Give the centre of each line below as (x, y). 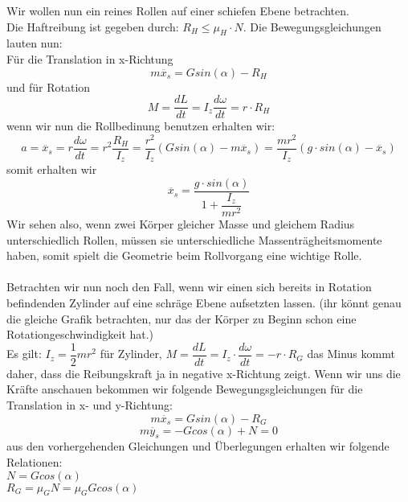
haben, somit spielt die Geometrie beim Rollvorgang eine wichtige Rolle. (184, 255)
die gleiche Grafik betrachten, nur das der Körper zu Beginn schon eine (182, 318)
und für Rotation (49, 86)
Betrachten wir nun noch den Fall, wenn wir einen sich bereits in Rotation (189, 287)
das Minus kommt (351, 354)
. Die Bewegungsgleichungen (312, 26)
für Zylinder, (131, 354)
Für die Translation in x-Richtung (90, 58)
